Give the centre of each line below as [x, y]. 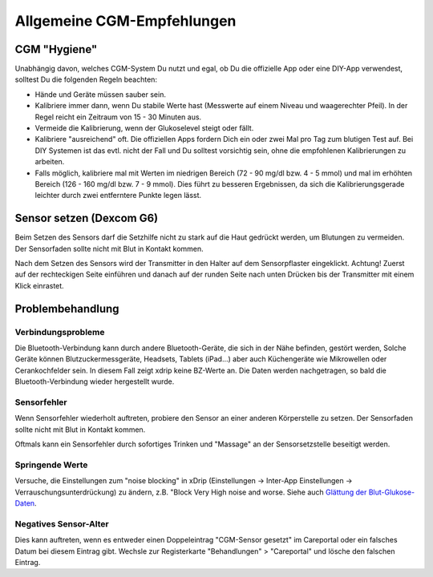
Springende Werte [51, 465]
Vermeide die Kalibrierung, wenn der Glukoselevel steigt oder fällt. [144, 128]
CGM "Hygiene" [56, 49]
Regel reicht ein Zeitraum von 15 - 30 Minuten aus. [118, 117]
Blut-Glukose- [392, 492]
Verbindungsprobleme [60, 332]
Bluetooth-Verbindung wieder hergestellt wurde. [95, 381]
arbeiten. [50, 162]
